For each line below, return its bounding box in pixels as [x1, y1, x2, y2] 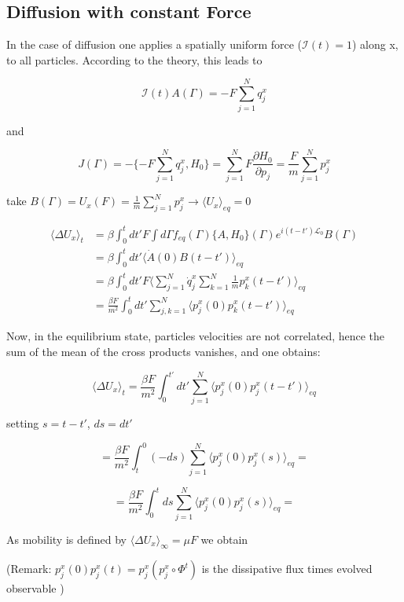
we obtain [200, 530, 248, 547]
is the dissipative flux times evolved [201, 560, 373, 577]
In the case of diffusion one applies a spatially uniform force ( [6, 36, 303, 53]
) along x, [351, 36, 398, 53]
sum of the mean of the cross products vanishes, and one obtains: [6, 343, 321, 359]
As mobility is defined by [6, 530, 127, 547]
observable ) [6, 580, 64, 596]
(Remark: [6, 560, 52, 577]
